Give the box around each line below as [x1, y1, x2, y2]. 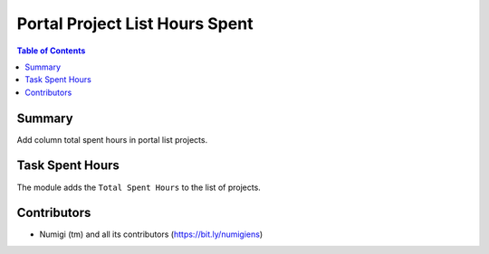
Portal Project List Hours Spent [16, 14, 254, 33]
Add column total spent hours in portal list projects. [16, 134, 208, 145]
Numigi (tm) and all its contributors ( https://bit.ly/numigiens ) [39, 229, 264, 240]
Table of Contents [16, 45, 86, 56]
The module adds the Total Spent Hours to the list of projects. [16, 182, 262, 193]
